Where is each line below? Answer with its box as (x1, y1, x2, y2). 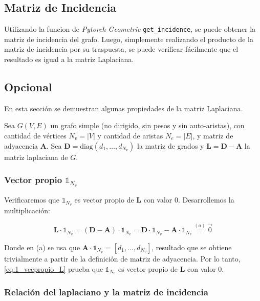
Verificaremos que (4, 194, 59, 205)
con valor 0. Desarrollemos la (143, 194, 234, 205)
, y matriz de (192, 130, 233, 141)
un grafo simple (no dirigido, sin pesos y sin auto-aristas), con (50, 120, 245, 131)
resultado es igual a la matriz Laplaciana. (4, 54, 134, 65)
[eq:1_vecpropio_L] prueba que (4, 263, 103, 274)
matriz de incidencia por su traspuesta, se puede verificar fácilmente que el (4, 44, 239, 54)
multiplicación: (4, 205, 50, 216)
